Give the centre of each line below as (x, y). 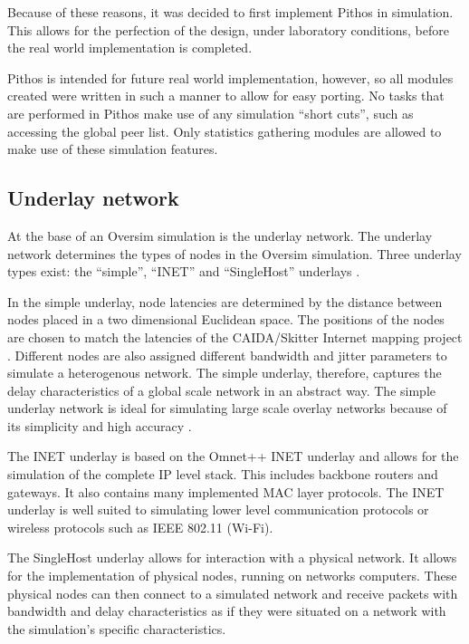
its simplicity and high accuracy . (100, 425)
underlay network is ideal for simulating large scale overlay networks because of (227, 408)
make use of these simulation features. (113, 149)
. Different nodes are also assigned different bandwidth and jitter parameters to (227, 355)
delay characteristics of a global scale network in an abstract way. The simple (221, 390)
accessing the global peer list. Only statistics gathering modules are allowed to (225, 131)
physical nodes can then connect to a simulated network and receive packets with (233, 593)
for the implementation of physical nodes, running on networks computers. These (232, 576)
